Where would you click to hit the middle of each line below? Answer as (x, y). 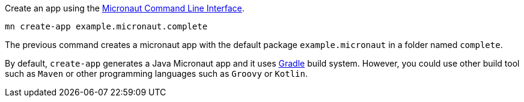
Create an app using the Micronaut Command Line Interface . (125, 8)
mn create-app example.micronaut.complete (106, 26)
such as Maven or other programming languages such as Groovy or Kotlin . (156, 73)
